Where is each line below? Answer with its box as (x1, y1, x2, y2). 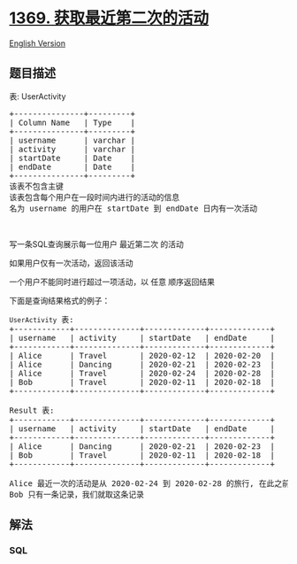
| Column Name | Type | (9, 117, 135, 127)
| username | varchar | (9, 135, 135, 145)
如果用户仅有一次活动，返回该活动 (9, 258, 133, 268)
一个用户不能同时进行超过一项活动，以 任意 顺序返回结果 (9, 276, 215, 287)
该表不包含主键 (9, 181, 64, 191)
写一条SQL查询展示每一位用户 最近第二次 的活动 (9, 238, 184, 249)
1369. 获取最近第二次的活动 (9, 8, 209, 28)
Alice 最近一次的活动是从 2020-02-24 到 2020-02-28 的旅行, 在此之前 (9, 478, 290, 488)
